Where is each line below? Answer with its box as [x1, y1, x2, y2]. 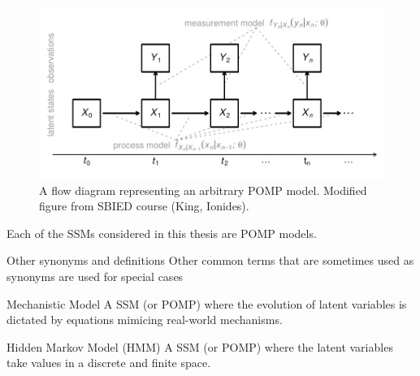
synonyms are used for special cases [6, 267, 184, 284]
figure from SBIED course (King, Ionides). [39, 197, 249, 214]
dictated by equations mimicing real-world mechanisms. [6, 311, 283, 328]
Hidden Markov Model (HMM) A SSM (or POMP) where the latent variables [6, 338, 393, 355]
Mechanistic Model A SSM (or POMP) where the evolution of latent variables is [6, 295, 407, 312]
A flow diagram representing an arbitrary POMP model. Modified [39, 181, 367, 198]
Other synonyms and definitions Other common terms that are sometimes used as [6, 252, 414, 269]
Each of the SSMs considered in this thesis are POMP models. [6, 224, 317, 241]
